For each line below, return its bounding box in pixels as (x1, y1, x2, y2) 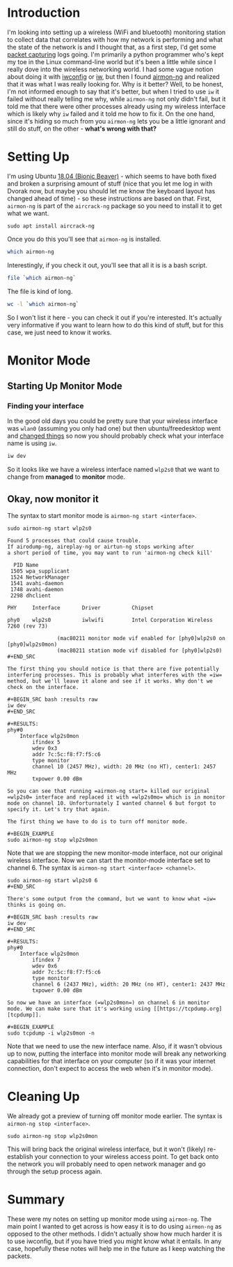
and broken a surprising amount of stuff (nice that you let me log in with (7, 179, 213, 188)
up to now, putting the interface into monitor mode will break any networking (7, 1049, 227, 1058)
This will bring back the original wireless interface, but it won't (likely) (7, 1145, 207, 1153)
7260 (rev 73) (7, 623, 49, 630)
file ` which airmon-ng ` (7, 274, 77, 281)
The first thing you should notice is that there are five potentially (7, 665, 219, 673)
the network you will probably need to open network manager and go (7, 1160, 207, 1168)
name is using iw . (7, 439, 57, 447)
